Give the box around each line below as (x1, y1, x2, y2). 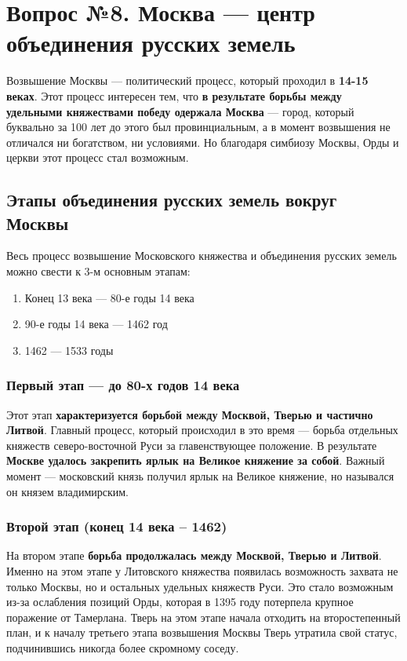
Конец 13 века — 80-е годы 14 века (24, 289, 194, 305)
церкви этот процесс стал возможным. (6, 149, 189, 166)
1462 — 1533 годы (24, 341, 114, 358)
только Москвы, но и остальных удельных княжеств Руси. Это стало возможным (6, 578, 394, 594)
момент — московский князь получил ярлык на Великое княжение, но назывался (6, 468, 394, 484)
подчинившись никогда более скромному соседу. (6, 640, 239, 656)
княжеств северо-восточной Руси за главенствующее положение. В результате (6, 436, 377, 453)
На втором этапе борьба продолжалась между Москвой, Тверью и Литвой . (6, 547, 382, 564)
